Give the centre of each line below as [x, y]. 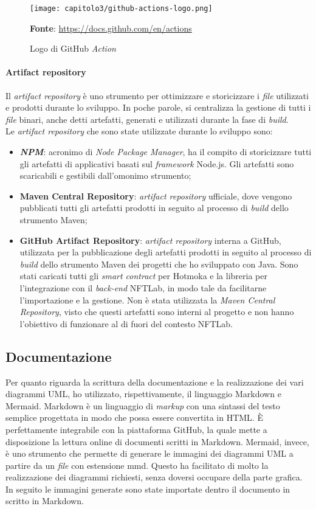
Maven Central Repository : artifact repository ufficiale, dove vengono [156, 196]
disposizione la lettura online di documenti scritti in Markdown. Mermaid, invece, [157, 441]
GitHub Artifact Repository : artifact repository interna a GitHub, [150, 240]
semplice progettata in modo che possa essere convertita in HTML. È [134, 417]
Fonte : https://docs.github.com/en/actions [111, 28]
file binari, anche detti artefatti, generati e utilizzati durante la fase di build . [147, 119]
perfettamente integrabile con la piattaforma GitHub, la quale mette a [136, 429]
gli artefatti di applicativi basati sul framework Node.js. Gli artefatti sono [157, 163]
